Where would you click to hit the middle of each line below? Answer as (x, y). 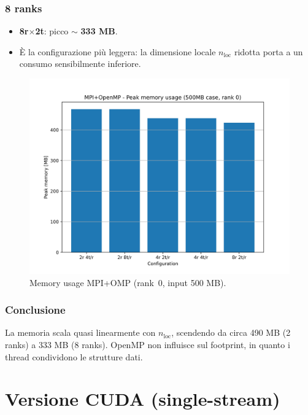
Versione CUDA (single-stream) (143, 399)
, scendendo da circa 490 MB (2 (231, 332)
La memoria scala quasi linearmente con (80, 332)
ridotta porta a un (268, 51)
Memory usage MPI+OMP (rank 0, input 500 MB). (128, 282)
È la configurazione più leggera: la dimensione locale (117, 51)
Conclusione (35, 310)
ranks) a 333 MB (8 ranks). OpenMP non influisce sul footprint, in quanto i (148, 344)
